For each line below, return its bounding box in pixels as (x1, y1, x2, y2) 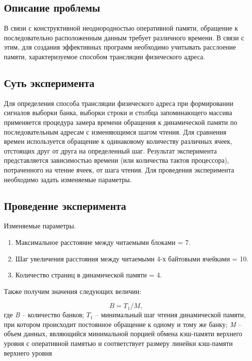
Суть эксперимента (4, 75, 95, 90)
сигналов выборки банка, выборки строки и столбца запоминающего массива (4, 107, 232, 118)
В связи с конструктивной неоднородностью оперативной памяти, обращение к (4, 23, 238, 33)
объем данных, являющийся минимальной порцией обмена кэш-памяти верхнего (4, 328, 242, 339)
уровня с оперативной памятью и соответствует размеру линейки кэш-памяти (4, 338, 233, 348)
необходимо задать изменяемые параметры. (4, 174, 132, 184)
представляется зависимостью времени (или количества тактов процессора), (4, 155, 229, 165)
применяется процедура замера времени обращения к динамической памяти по (4, 117, 237, 127)
